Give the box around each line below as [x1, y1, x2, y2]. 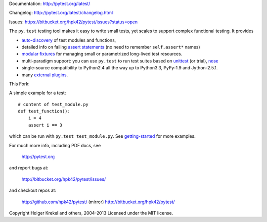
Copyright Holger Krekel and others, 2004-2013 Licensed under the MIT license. [9, 210, 173, 216]
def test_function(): [18, 109, 70, 114]
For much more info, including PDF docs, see [9, 142, 101, 148]
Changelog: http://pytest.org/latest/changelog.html [9, 10, 113, 16]
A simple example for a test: [9, 90, 66, 96]
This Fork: [9, 81, 30, 87]
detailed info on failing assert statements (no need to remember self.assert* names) [21, 44, 200, 50]
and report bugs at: [9, 165, 49, 171]
